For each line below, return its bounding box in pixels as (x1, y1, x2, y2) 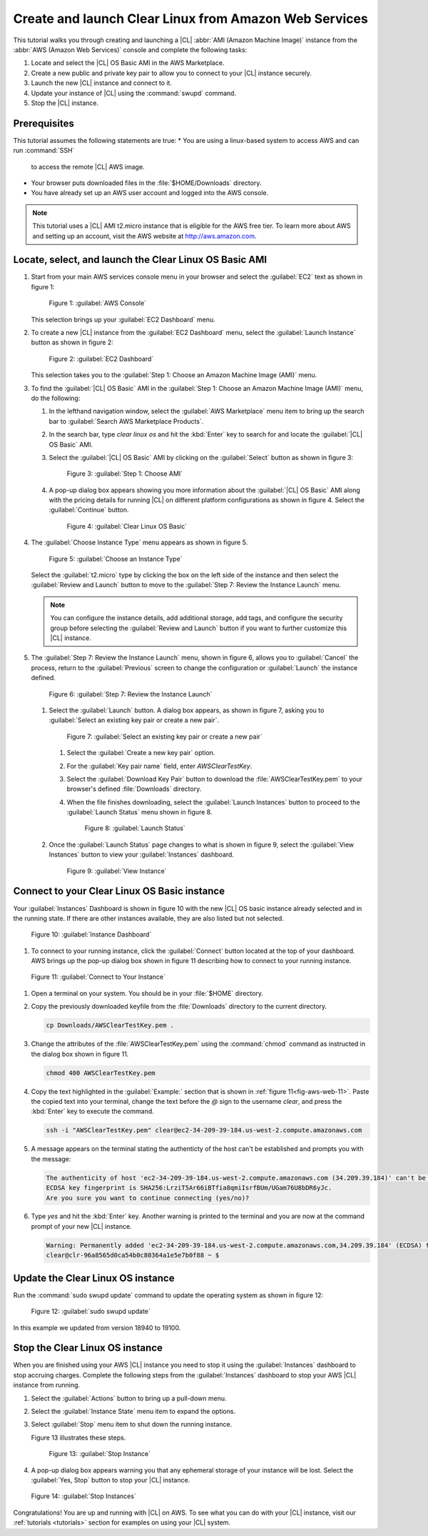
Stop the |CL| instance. (31, 99, 99, 107)
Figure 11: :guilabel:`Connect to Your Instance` (31, 972, 166, 982)
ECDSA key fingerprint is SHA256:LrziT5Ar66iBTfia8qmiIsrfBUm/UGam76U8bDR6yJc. (46, 1184, 332, 1192)
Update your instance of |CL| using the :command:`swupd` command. (31, 89, 237, 97)
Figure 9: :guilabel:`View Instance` (66, 867, 167, 875)
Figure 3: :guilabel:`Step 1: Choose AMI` (66, 469, 183, 478)
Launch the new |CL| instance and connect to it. (31, 79, 173, 87)
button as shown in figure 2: (31, 338, 113, 346)
